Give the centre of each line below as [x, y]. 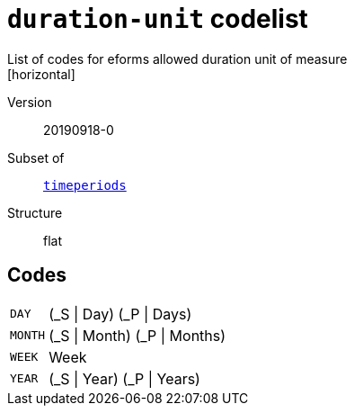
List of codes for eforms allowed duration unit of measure [177, 58]
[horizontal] [41, 74]
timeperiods [85, 185]
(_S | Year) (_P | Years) [124, 378]
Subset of [36, 157]
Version [30, 102]
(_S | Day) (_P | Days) [120, 314]
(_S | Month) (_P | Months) [137, 335]
